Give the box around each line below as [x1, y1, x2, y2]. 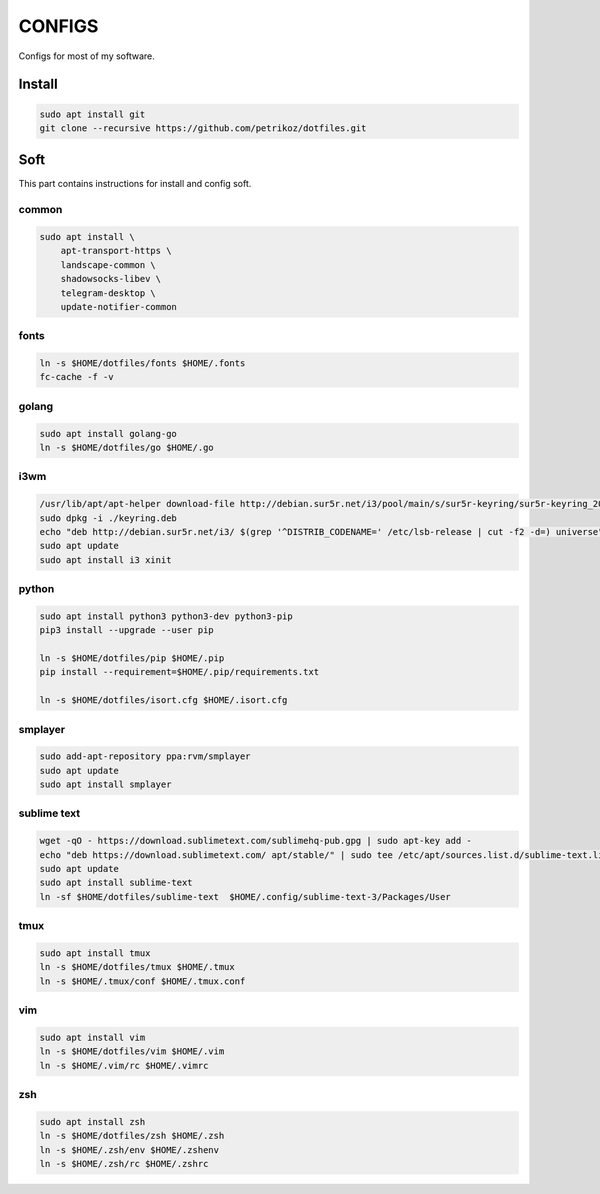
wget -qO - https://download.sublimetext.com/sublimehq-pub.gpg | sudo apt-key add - [39, 835, 472, 847]
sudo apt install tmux [39, 947, 151, 959]
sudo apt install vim [39, 1031, 146, 1043]
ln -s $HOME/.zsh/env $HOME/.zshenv [39, 1144, 220, 1155]
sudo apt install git [39, 108, 146, 120]
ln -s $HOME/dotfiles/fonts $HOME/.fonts [39, 358, 246, 369]
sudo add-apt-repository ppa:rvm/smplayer [39, 751, 251, 762]
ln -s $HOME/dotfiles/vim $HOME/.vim [39, 1046, 225, 1057]
